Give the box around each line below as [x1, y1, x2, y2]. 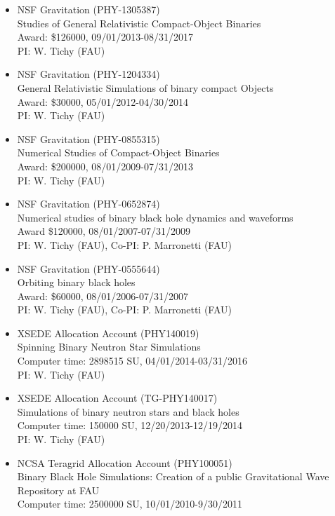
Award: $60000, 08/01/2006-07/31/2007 [17, 288, 188, 303]
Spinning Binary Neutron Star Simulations [17, 339, 201, 354]
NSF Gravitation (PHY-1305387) [17, 2, 160, 16]
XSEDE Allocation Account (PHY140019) [17, 325, 199, 340]
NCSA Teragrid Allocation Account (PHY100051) [17, 455, 232, 470]
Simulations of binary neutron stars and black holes [17, 404, 239, 419]
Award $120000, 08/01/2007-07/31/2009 [17, 224, 190, 238]
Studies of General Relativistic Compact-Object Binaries [17, 15, 261, 30]
